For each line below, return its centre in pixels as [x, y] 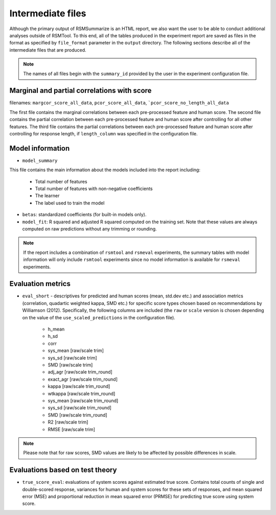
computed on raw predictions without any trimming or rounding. [89, 229]
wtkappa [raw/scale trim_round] [82, 393]
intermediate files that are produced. [48, 50]
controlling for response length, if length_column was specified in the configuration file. [103, 133]
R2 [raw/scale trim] [68, 422]
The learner [47, 196]
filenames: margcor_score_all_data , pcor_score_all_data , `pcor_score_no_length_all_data [119, 103]
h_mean [56, 329]
